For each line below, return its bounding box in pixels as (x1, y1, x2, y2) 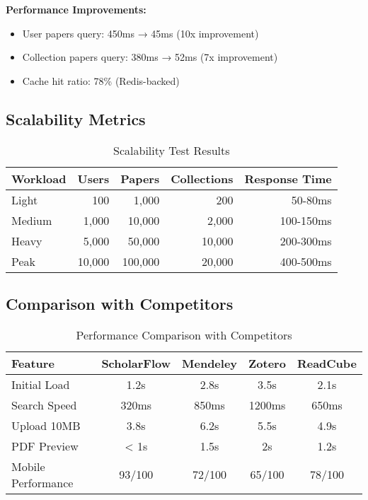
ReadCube (297, 354, 357, 371)
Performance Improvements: (6, 2, 146, 16)
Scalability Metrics (6, 107, 146, 129)
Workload (11, 170, 67, 187)
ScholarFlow (101, 354, 171, 371)
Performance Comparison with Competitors (76, 326, 292, 343)
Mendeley (182, 354, 238, 371)
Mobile (11, 458, 45, 475)
